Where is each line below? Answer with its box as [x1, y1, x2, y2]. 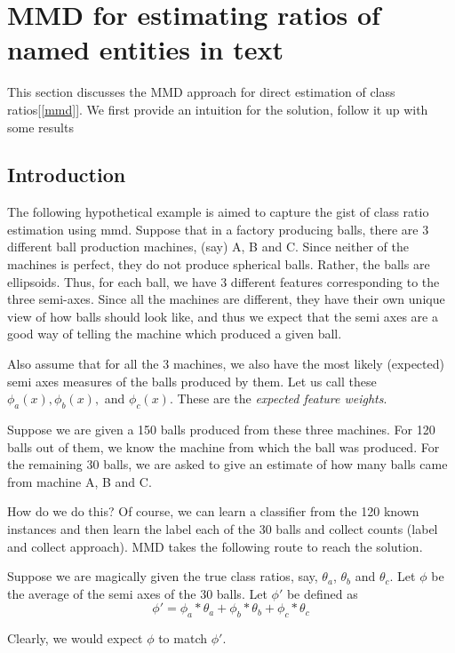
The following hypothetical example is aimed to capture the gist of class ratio [7, 203, 429, 221]
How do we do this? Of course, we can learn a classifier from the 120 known [7, 502, 419, 521]
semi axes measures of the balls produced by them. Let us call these [7, 371, 377, 390]
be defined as [286, 584, 358, 602]
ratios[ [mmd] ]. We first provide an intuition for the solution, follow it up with [7, 100, 428, 118]
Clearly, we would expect [7, 629, 143, 648]
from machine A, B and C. [7, 472, 152, 490]
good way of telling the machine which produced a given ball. [7, 324, 342, 343]
